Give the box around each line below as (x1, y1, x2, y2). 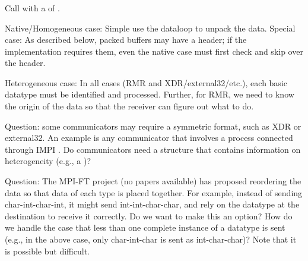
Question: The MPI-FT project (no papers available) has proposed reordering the (5, 175, 301, 187)
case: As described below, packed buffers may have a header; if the (5, 33, 247, 46)
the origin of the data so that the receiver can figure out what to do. (5, 100, 254, 112)
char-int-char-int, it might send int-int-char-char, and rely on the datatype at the (5, 198, 300, 210)
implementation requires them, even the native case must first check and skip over (5, 45, 303, 57)
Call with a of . (5, 1, 60, 14)
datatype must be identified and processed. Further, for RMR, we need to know (5, 88, 294, 100)
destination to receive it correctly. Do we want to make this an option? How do (5, 209, 293, 222)
